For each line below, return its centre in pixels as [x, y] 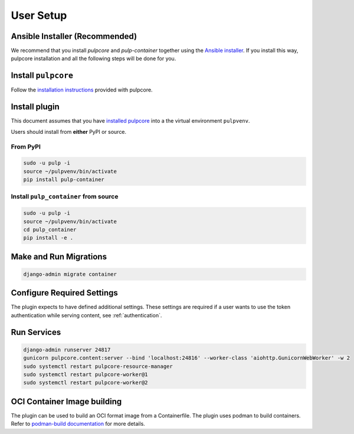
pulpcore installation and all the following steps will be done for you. [94, 58]
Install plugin [35, 107]
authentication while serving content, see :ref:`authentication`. [86, 315]
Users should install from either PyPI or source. [69, 131]
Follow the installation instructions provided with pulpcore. [82, 90]
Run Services [36, 332]
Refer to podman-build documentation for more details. [78, 424]
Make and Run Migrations [59, 257]
